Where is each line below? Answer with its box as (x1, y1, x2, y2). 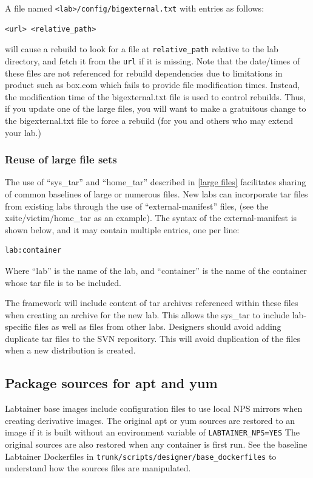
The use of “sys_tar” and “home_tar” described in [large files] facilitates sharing (5, 176, 306, 188)
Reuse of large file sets (5, 152, 117, 167)
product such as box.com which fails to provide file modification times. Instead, (5, 78, 300, 91)
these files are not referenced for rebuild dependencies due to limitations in (5, 66, 283, 79)
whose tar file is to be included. (5, 276, 121, 289)
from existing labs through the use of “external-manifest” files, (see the (5, 199, 269, 212)
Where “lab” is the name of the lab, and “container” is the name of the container (5, 264, 307, 276)
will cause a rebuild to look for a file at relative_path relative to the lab (5, 43, 278, 55)
